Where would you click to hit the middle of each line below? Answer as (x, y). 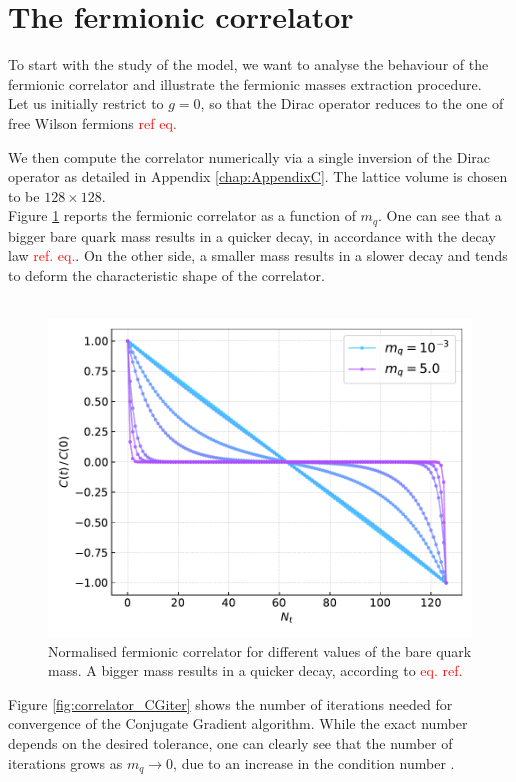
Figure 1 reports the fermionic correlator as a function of (182, 215)
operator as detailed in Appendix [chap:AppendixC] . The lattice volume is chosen (258, 176)
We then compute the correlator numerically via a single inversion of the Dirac (249, 156)
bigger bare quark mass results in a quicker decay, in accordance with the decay (252, 235)
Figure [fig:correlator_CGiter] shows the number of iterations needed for (230, 703)
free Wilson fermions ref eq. (92, 122)
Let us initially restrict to (86, 103)
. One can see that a (440, 215)
